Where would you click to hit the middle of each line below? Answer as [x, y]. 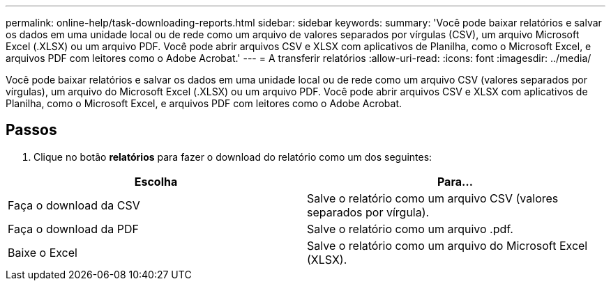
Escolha [156, 181]
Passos [31, 130]
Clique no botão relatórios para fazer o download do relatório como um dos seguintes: [233, 157]
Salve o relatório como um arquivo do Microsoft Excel [447, 245]
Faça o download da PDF [73, 229]
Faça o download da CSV [74, 205]
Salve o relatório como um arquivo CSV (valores [433, 198]
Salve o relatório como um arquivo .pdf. [410, 229]
